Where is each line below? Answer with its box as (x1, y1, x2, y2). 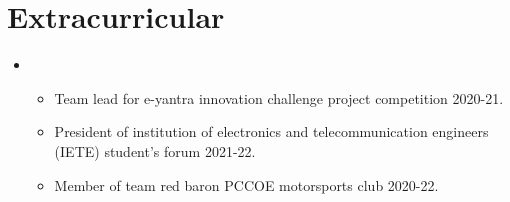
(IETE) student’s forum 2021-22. (54, 140, 256, 161)
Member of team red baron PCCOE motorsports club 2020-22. (54, 174, 439, 195)
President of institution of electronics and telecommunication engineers (54, 121, 489, 142)
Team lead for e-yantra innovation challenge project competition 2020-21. (54, 87, 504, 108)
